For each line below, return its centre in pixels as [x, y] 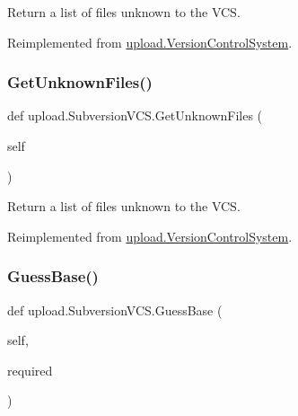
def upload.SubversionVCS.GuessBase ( [115, 310]
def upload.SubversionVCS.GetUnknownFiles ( [135, 115]
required [30, 370]
